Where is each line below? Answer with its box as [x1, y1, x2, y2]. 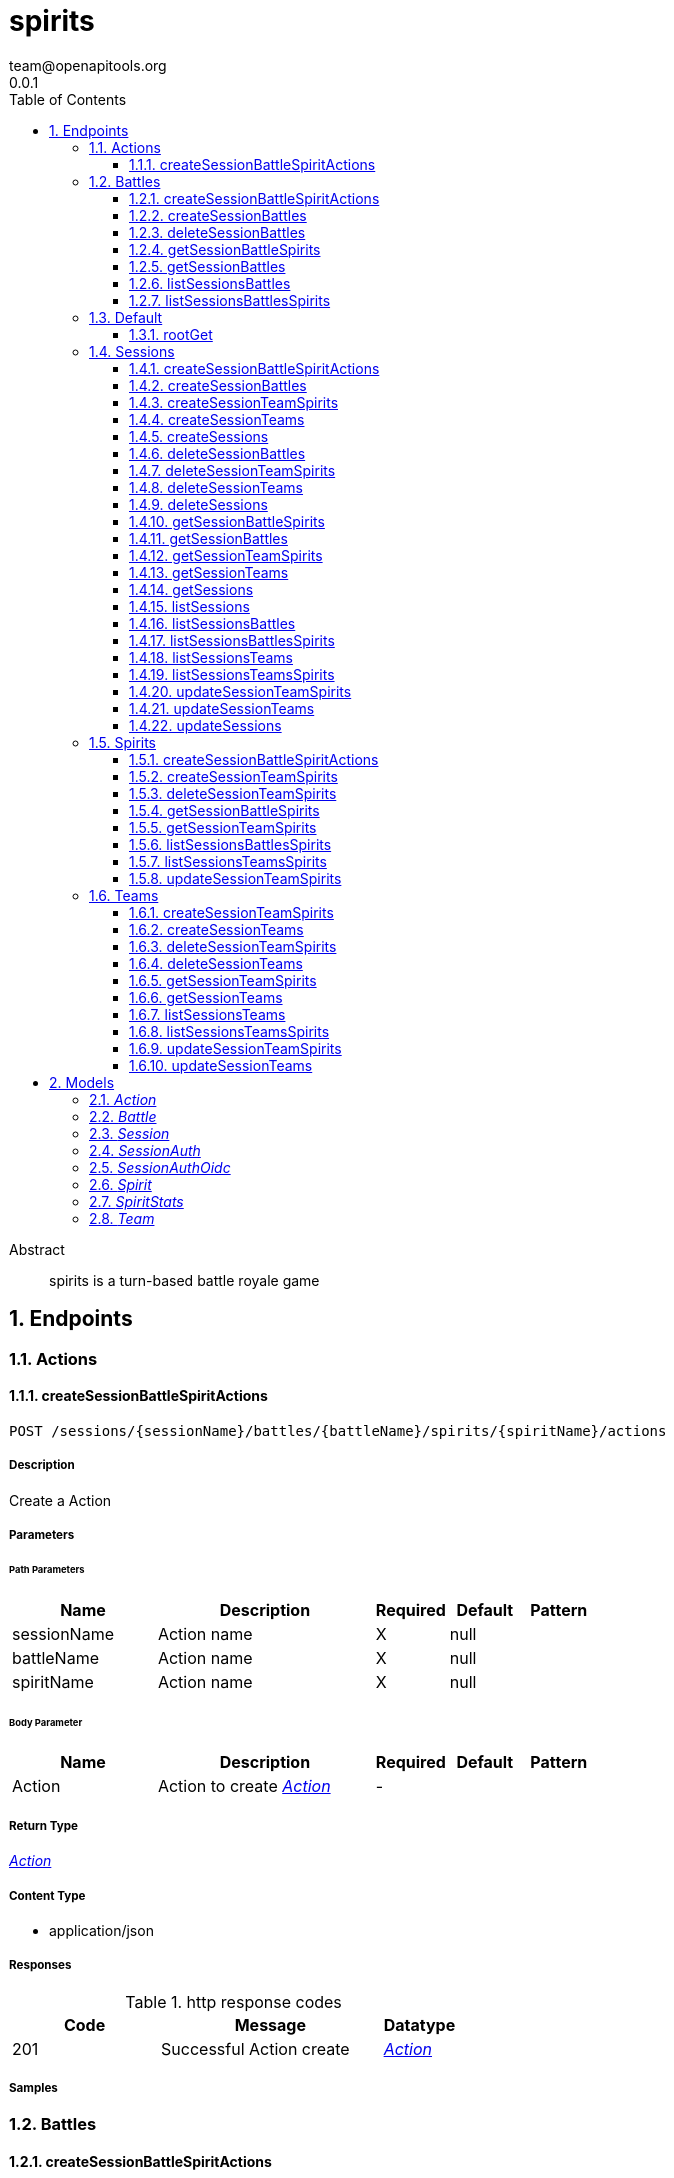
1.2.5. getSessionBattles [129, 257, 286, 275]
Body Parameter [9, 1716, 83, 1728]
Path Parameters [9, 1563, 85, 1575]
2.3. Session [89, 1124, 170, 1142]
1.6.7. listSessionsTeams [129, 1005, 286, 1023]
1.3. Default [89, 308, 163, 326]
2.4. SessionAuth [89, 1141, 201, 1159]
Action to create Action [157, 1776, 331, 1797]
